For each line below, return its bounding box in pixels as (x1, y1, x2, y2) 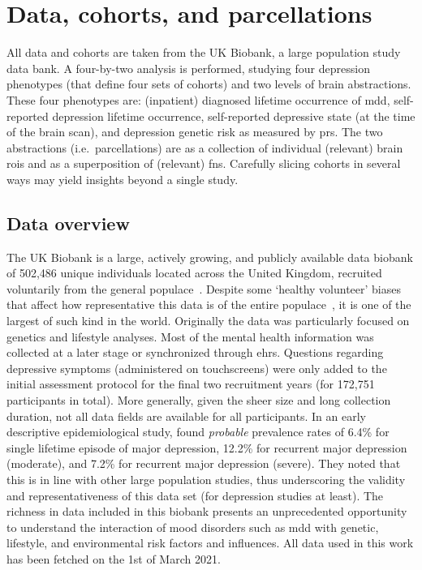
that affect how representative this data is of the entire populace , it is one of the (6, 296, 411, 313)
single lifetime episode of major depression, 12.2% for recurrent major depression (6, 439, 407, 456)
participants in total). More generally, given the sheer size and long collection (6, 392, 391, 409)
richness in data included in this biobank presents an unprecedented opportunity (6, 503, 407, 520)
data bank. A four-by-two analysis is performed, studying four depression (6, 59, 370, 76)
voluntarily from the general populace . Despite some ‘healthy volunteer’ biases (6, 280, 401, 297)
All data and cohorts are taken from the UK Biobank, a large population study (6, 44, 401, 61)
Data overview (6, 210, 130, 235)
